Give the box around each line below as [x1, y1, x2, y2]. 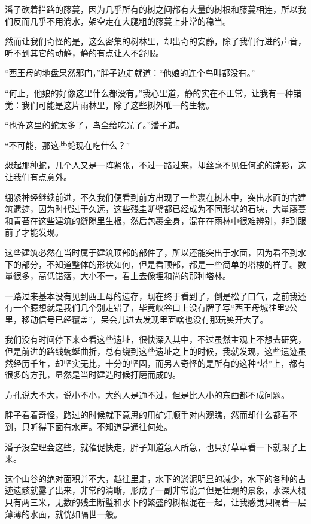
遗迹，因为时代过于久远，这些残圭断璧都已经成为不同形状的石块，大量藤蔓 [13, 202, 306, 215]
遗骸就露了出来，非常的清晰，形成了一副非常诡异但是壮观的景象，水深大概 [13, 484, 306, 496]
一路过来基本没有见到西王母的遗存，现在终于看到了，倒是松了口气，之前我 [5, 289, 298, 302]
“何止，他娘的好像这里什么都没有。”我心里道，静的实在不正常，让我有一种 [5, 86, 294, 99]
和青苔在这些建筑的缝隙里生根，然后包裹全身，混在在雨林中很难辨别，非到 [5, 214, 298, 226]
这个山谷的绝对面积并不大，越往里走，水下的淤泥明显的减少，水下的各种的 [5, 472, 298, 484]
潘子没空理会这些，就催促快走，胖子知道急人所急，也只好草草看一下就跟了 [5, 440, 298, 453]
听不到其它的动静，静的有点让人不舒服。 [5, 46, 164, 59]
